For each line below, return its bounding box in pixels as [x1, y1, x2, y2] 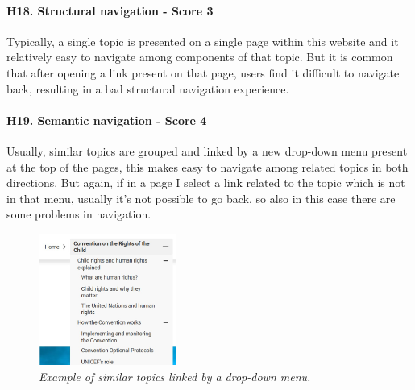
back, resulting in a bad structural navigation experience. [6, 80, 289, 97]
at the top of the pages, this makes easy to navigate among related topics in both [6, 158, 409, 175]
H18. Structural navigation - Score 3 [6, 2, 214, 19]
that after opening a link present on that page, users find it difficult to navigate [6, 64, 400, 81]
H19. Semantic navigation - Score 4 [6, 111, 207, 128]
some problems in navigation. [6, 205, 151, 222]
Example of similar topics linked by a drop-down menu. [39, 367, 311, 384]
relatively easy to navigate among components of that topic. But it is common [6, 48, 393, 65]
